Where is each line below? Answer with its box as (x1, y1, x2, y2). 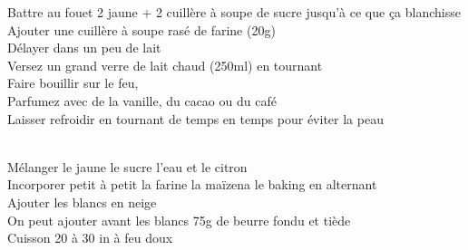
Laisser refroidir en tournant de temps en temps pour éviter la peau (7, 109, 384, 128)
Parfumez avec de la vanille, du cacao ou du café (7, 91, 277, 110)
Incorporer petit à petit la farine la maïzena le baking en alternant (7, 175, 377, 194)
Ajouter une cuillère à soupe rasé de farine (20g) (7, 20, 276, 39)
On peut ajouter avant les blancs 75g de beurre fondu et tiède (7, 210, 351, 229)
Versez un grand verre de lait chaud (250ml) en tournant (7, 55, 323, 74)
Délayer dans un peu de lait (7, 38, 161, 57)
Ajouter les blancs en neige (7, 192, 157, 211)
